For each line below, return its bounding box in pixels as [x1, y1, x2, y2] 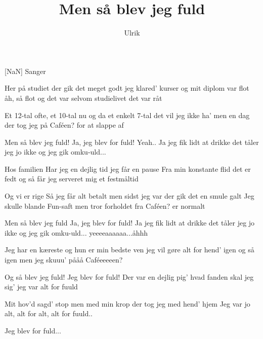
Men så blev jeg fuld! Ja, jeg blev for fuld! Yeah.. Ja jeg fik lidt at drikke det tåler [5, 136, 259, 147]
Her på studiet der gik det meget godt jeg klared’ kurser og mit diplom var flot [5, 83, 249, 93]
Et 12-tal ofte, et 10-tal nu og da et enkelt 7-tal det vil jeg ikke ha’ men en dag [5, 109, 250, 120]
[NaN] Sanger [5, 65, 46, 76]
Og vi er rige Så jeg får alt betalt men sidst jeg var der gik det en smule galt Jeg [5, 191, 254, 201]
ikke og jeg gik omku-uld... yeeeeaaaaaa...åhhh [5, 227, 148, 238]
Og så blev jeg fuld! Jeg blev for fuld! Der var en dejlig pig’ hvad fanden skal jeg [5, 271, 254, 282]
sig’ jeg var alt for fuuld [5, 281, 78, 292]
